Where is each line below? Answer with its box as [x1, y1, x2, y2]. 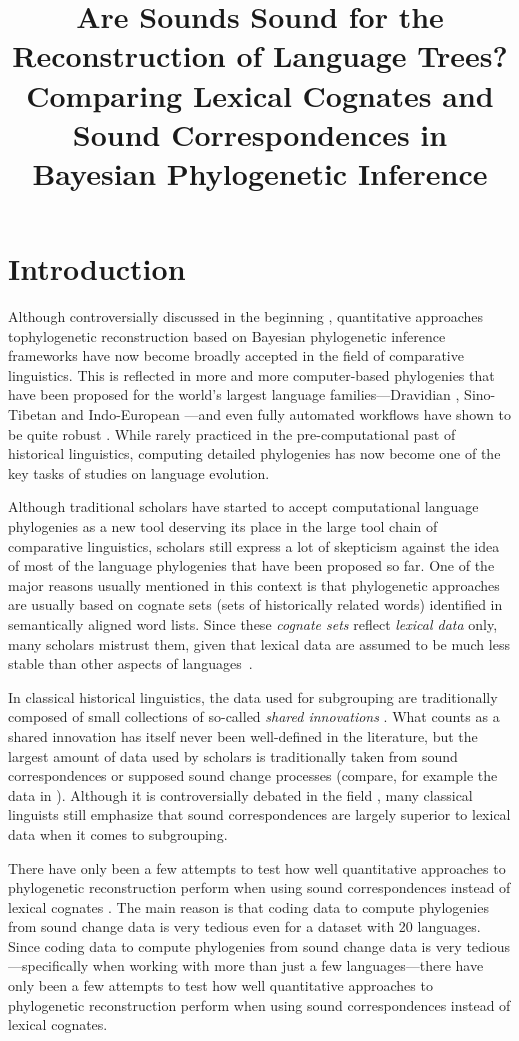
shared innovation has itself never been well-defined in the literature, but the [8, 725, 478, 746]
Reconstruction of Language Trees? [12, 35, 508, 76]
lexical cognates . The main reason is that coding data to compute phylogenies [8, 896, 489, 917]
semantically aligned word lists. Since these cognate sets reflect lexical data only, [8, 613, 498, 634]
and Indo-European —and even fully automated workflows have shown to [61, 404, 511, 425]
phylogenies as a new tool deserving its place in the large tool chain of [8, 516, 438, 536]
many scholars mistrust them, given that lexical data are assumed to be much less [8, 633, 510, 654]
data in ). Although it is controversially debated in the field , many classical [8, 784, 473, 805]
